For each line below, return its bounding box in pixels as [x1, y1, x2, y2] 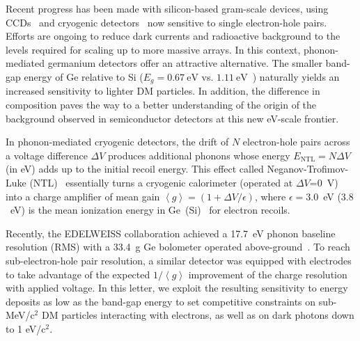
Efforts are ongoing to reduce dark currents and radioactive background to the [6, 29, 341, 43]
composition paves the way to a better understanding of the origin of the [6, 97, 317, 112]
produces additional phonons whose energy [108, 148, 290, 162]
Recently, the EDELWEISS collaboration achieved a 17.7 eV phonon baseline [6, 225, 336, 240]
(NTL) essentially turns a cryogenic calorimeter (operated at [29, 175, 293, 189]
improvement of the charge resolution [188, 267, 347, 281]
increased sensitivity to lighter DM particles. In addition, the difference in [6, 84, 320, 98]
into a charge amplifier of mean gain [6, 189, 160, 203]
